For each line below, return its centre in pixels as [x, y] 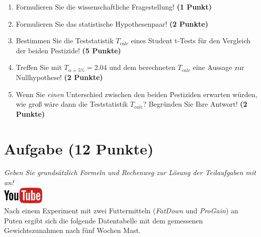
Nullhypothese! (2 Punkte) [59, 77]
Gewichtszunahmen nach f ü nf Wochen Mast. [72, 230]
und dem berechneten [142, 67]
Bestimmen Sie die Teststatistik [65, 41]
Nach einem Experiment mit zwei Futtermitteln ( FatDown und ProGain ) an [121, 211]
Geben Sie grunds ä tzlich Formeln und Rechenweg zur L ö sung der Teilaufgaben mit [130, 172]
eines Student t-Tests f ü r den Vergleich [191, 41]
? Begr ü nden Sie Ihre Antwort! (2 [195, 104]
